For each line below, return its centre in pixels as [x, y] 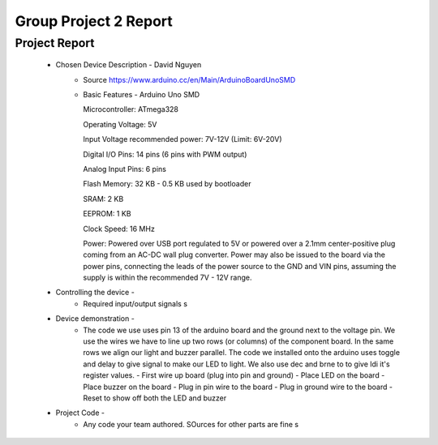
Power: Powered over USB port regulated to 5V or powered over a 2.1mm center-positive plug [239, 243]
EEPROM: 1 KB [107, 214]
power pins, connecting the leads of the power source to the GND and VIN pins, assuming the [240, 266]
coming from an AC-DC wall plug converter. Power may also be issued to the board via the [234, 255]
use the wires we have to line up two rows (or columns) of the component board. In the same [238, 341]
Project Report [55, 43]
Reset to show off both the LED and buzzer [155, 398]
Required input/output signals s [135, 303]
